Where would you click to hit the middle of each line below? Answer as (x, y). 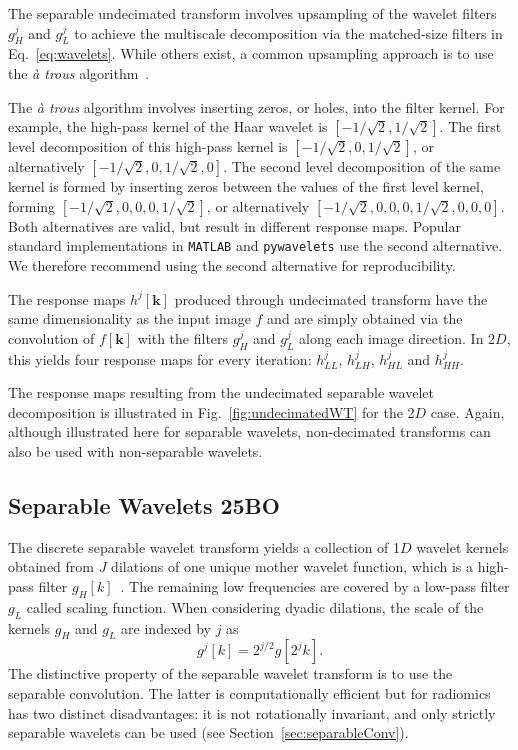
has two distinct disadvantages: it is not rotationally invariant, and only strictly (252, 712)
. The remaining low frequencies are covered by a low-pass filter (315, 585)
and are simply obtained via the (365, 318)
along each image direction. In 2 (397, 337)
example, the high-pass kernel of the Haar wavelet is (168, 126)
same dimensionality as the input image (129, 318)
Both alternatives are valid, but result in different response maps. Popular (234, 225)
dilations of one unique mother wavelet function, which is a (292, 566)
